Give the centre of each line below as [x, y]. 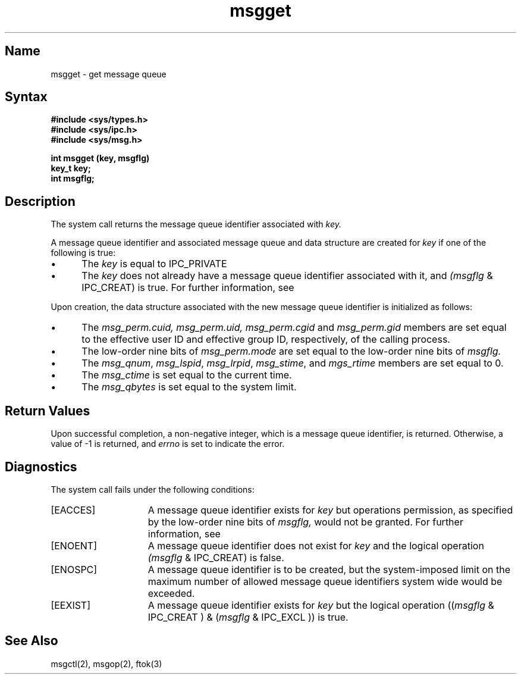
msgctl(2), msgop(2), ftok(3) [106, 664]
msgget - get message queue [109, 74]
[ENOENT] [74, 545]
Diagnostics [41, 467]
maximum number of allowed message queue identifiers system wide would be [325, 581]
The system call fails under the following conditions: [153, 489]
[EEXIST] [71, 605]
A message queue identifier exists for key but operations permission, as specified [330, 510]
